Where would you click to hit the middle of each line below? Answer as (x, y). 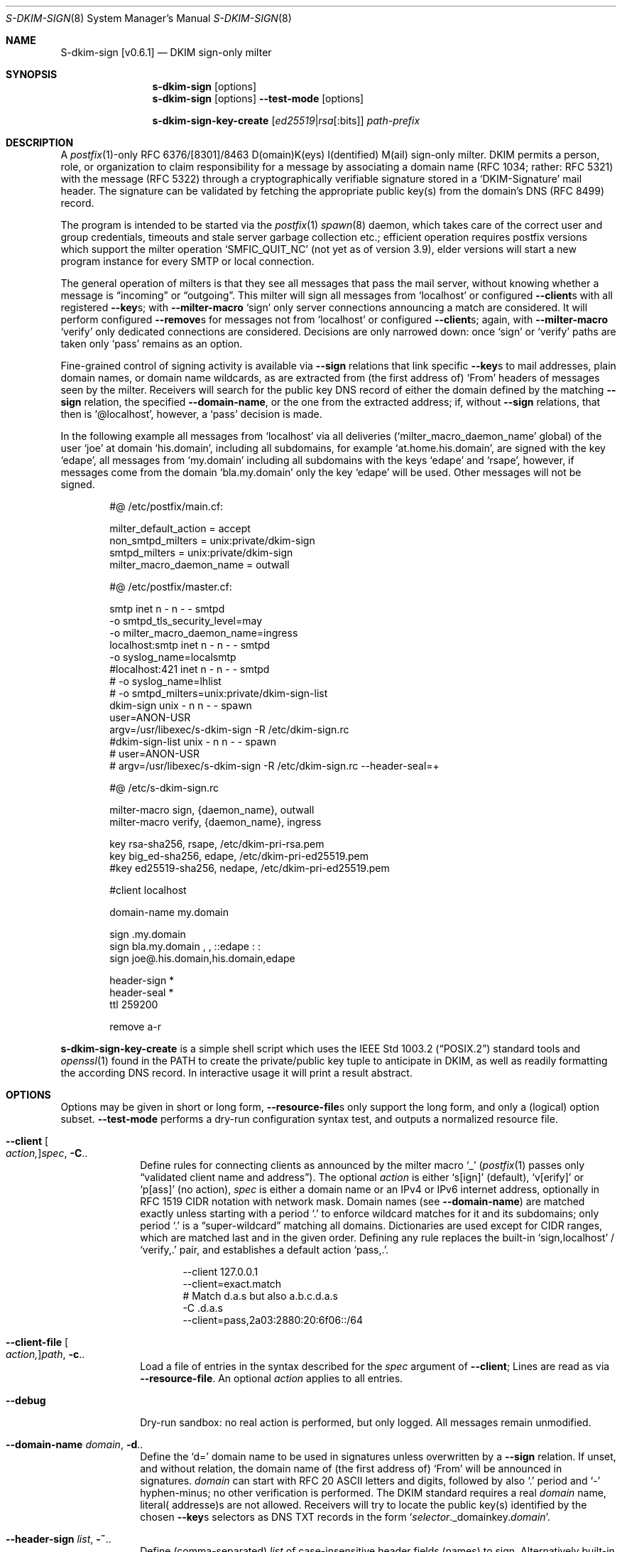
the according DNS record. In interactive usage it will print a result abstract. (236, 1073)
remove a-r (136, 1026)
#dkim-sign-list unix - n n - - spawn (193, 742)
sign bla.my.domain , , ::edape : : (185, 946)
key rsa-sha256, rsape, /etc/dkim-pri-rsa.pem (217, 844)
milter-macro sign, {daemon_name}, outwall (212, 810)
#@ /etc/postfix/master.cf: (171, 587)
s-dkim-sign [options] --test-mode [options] (258, 98)
